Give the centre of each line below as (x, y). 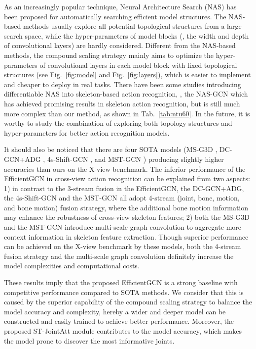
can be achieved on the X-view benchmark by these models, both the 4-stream (123, 246)
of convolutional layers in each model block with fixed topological (138, 65)
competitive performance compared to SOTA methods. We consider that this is (124, 292)
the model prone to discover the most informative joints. (89, 340)
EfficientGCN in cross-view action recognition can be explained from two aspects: (127, 178)
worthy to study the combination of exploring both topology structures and (118, 123)
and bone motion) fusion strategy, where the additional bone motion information (126, 207)
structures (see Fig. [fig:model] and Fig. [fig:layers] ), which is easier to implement (128, 75)
